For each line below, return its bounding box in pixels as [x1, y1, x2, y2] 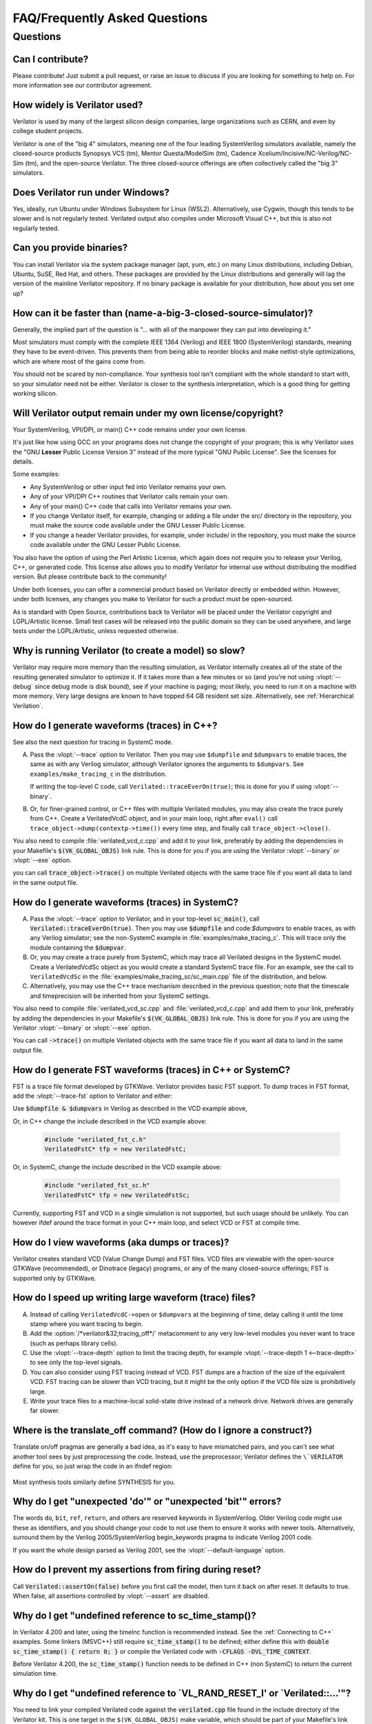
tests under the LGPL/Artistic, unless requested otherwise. [12, 627, 178, 635]
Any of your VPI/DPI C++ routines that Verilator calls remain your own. [30, 492, 229, 501]
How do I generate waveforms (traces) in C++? [12, 719, 218, 731]
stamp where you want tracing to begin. [30, 1319, 143, 1327]
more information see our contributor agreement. [12, 81, 152, 90]
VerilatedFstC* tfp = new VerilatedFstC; [44, 1145, 187, 1153]
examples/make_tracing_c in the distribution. [30, 770, 167, 778]
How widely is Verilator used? [12, 99, 143, 110]
